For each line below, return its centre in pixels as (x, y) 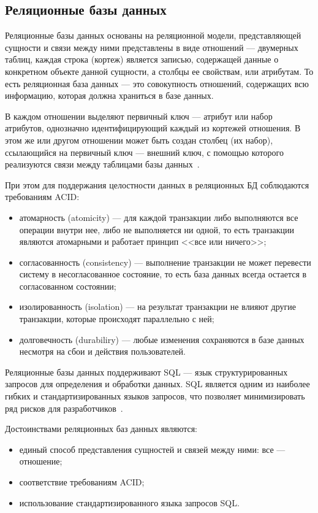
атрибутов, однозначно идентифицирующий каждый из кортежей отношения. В (153, 128)
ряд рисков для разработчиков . (64, 408)
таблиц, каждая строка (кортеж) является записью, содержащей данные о (142, 59)
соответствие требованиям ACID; (82, 482)
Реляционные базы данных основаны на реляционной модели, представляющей (153, 35)
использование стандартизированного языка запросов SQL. (129, 502)
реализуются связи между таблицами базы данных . (102, 164)
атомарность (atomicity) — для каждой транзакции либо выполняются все (159, 217)
